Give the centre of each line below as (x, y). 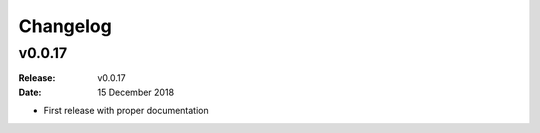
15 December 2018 (136, 92)
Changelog (65, 26)
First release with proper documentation (126, 111)
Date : (30, 92)
